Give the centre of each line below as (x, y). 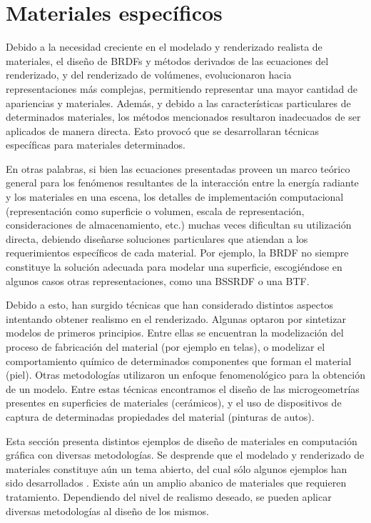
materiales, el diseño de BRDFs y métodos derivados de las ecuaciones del (167, 60)
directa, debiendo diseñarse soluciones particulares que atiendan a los (157, 238)
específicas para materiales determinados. (96, 145)
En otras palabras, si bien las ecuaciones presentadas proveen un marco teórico (178, 168)
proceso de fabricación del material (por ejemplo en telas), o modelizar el (166, 347)
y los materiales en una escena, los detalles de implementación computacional (175, 197)
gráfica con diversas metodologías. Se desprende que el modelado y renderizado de (185, 455)
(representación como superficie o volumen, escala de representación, (155, 210)
